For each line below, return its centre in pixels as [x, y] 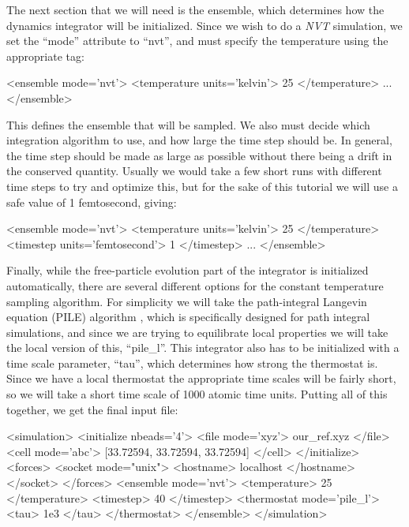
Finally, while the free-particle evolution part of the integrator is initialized [188, 270]
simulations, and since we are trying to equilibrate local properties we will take [197, 332]
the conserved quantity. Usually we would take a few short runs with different [194, 171]
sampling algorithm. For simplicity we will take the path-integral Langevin [187, 301]
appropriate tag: [45, 56]
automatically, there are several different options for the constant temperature [195, 285]
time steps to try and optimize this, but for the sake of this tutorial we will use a [202, 186]
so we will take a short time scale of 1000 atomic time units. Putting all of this [197, 394]
